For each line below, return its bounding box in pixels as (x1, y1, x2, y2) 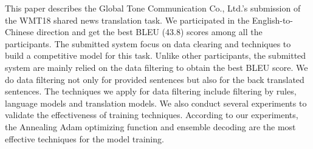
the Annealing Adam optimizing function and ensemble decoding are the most (5, 120, 296, 133)
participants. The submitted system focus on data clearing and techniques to (5, 37, 291, 50)
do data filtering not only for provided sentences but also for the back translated (5, 73, 304, 85)
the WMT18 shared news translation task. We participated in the (5, 13, 250, 26)
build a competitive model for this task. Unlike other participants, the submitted (5, 49, 306, 62)
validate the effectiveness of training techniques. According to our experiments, (5, 108, 298, 121)
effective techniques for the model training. (5, 132, 164, 145)
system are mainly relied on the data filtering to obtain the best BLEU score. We (5, 61, 308, 73)
